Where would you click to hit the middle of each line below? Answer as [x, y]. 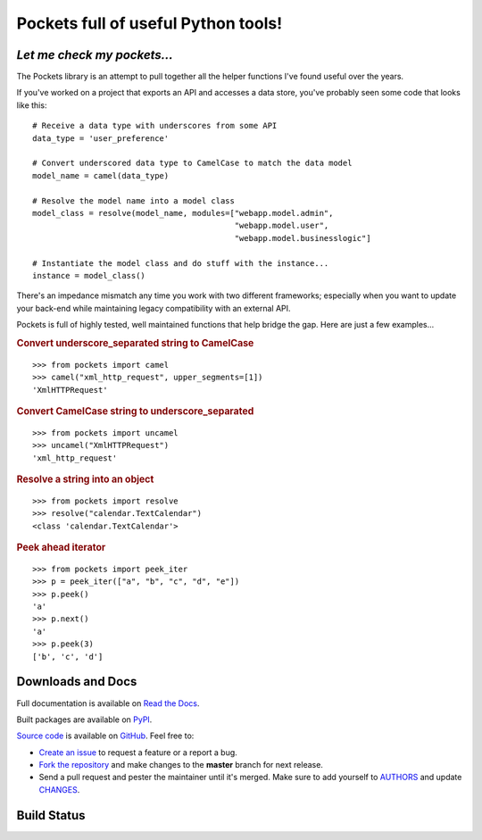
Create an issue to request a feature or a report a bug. [138, 752]
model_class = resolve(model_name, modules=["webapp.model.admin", [183, 213]
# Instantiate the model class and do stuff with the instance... [181, 263]
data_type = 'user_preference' [101, 138]
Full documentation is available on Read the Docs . [108, 703]
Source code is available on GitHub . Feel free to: [105, 736]
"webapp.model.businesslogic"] [303, 238]
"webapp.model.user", [282, 226]
